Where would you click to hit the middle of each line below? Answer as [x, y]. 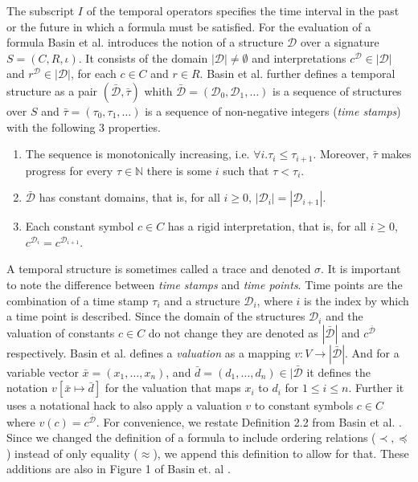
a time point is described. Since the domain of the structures [156, 316]
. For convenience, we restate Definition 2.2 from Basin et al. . [249, 421]
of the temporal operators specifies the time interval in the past [243, 10]
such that [246, 170]
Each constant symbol [80, 226]
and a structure [202, 300]
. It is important [361, 269]
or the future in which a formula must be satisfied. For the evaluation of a [189, 26]
